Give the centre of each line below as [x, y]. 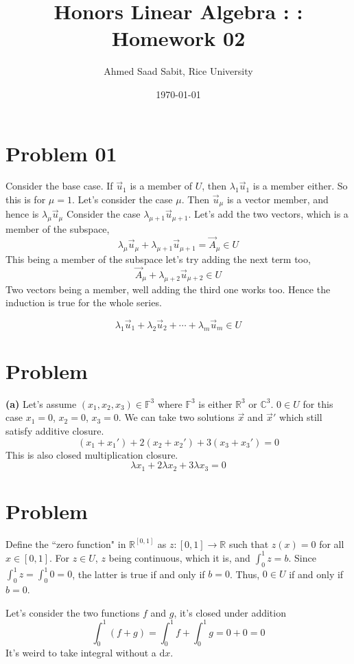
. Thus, [245, 574]
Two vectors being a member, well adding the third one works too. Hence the [168, 289]
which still [300, 417]
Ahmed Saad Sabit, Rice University [178, 71]
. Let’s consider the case [122, 199]
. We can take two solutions [176, 417]
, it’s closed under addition [230, 612]
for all [332, 543]
